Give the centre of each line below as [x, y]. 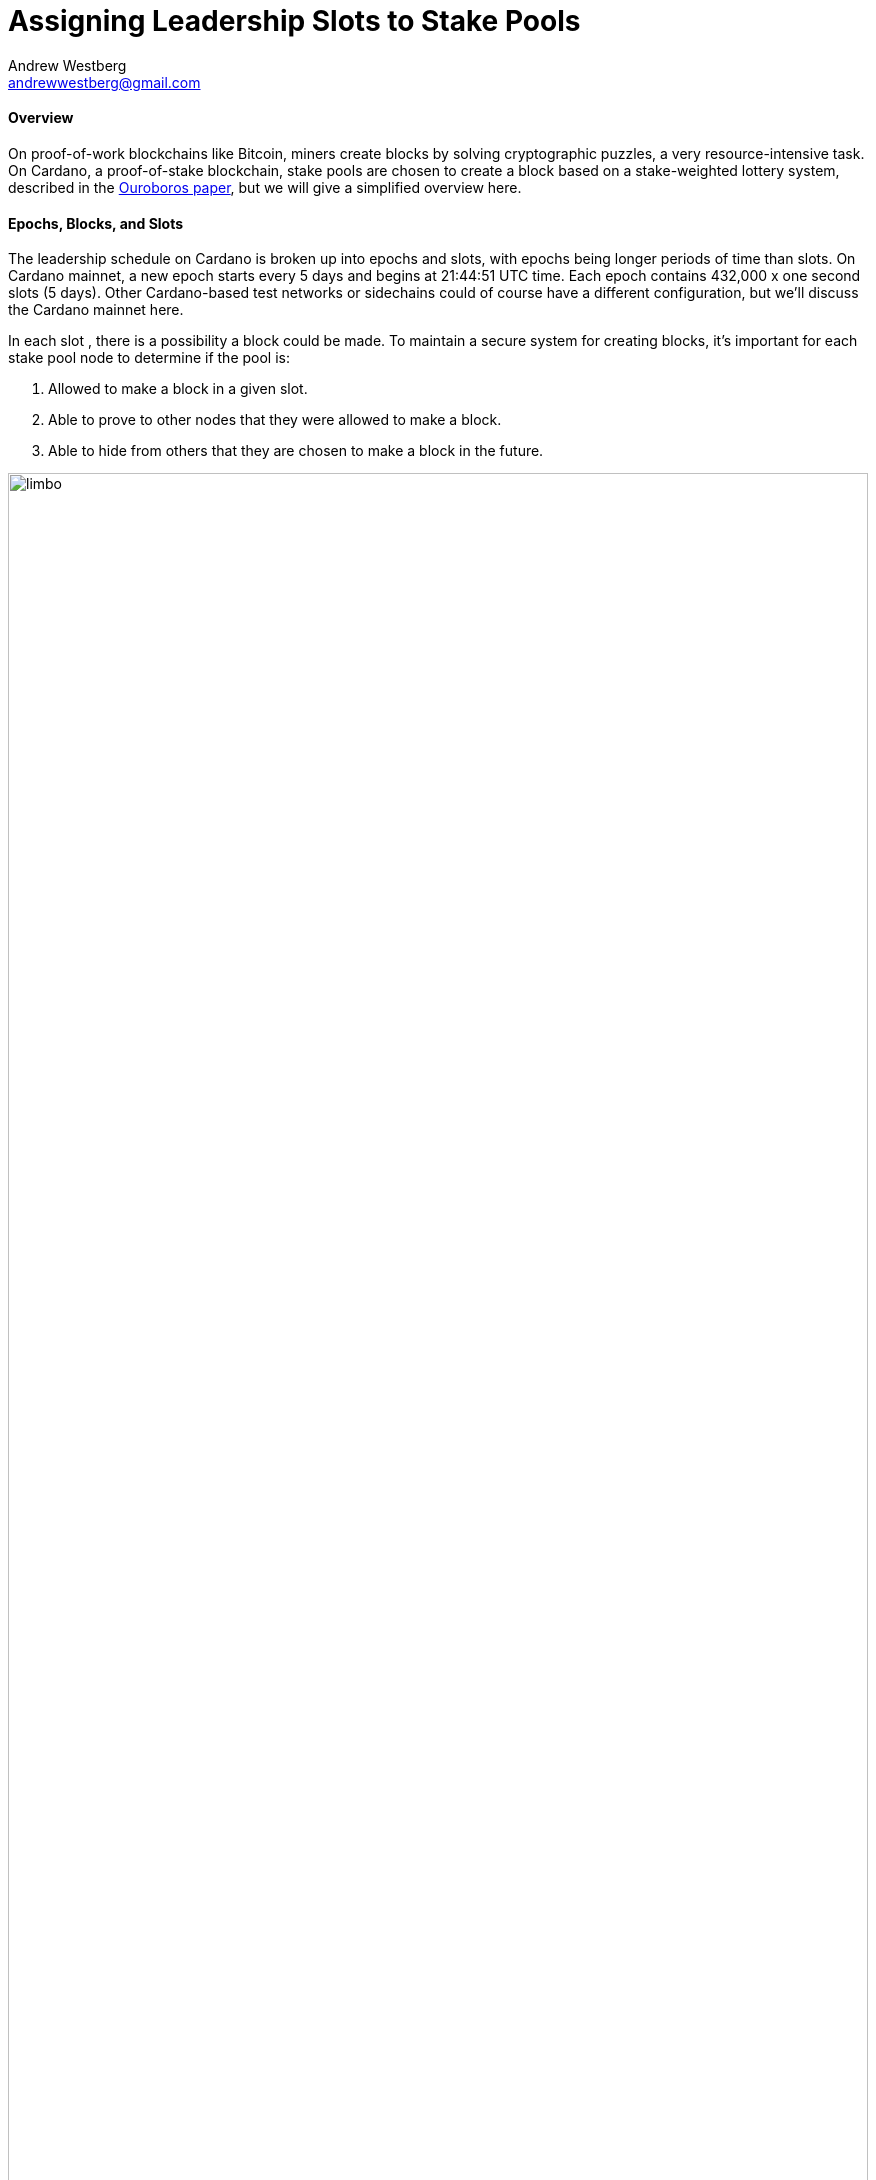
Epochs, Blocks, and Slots [96, 223]
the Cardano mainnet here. [96, 310]
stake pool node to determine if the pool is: [149, 358]
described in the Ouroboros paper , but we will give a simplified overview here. [265, 187]
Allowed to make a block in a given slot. [178, 389]
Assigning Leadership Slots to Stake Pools [294, 21]
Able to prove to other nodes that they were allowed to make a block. [275, 420]
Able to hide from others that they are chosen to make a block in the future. [296, 451]
